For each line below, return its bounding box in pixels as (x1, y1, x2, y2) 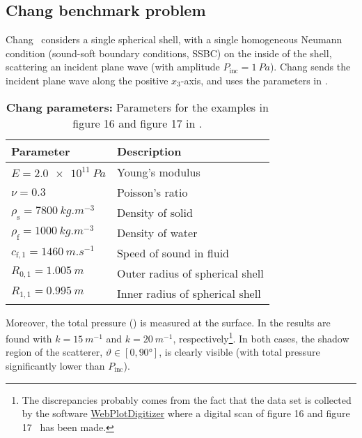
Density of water (116, 224, 198, 241)
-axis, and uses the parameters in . (180, 73, 328, 87)
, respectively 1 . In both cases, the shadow (173, 329, 349, 345)
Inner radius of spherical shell (116, 285, 261, 301)
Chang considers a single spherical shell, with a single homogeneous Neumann (6, 32, 343, 47)
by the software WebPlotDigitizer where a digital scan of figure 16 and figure (22, 406, 350, 421)
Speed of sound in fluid (116, 244, 229, 261)
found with (6, 331, 52, 345)
